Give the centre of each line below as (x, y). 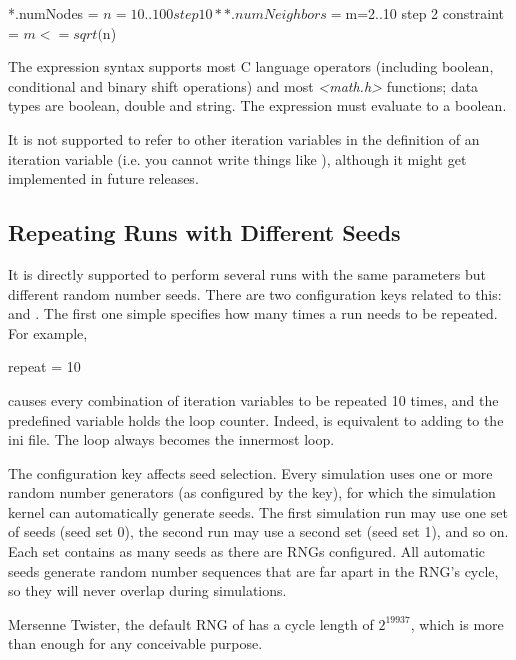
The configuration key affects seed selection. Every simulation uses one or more (250, 472)
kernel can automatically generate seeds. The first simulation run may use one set (258, 511)
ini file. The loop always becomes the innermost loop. (171, 439)
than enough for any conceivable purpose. (135, 643)
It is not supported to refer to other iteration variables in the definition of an (244, 138)
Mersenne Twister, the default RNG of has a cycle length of (191, 623)
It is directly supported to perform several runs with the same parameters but (247, 273)
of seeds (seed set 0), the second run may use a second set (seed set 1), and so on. (258, 531)
